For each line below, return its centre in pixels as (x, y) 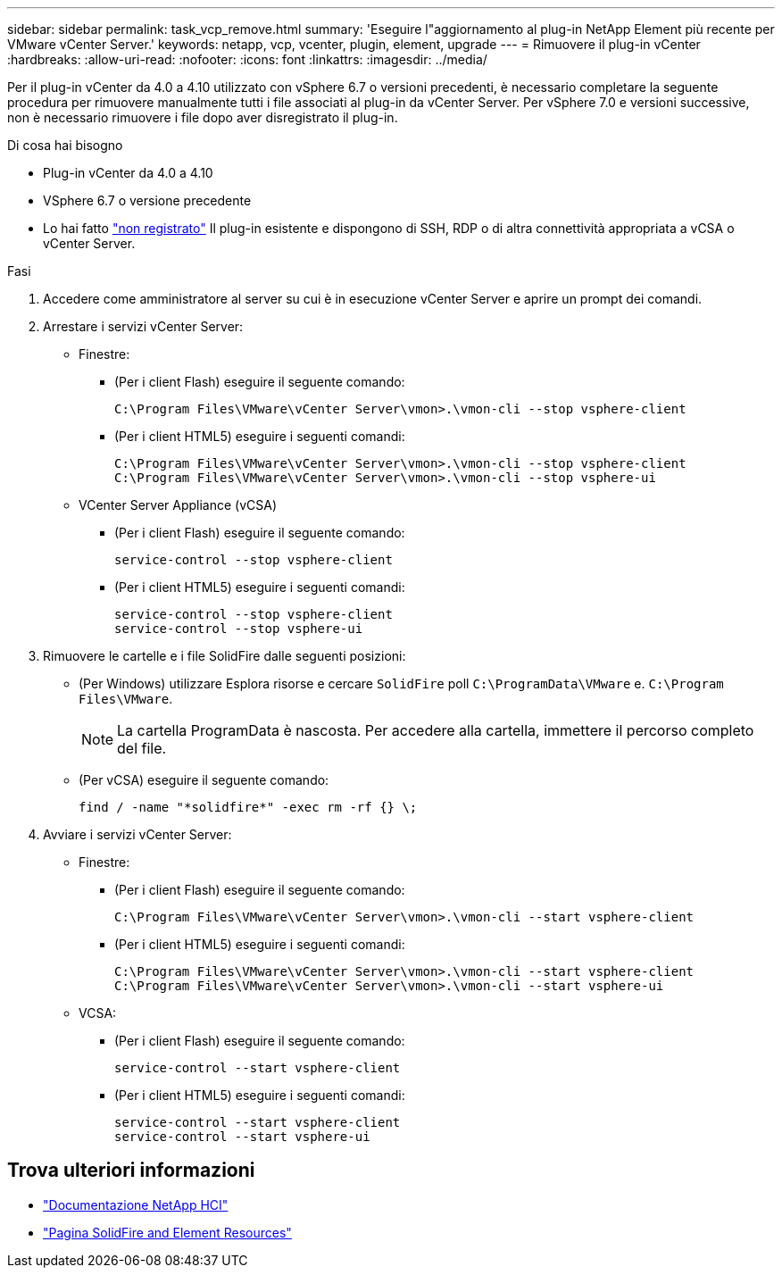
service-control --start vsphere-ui (242, 1137)
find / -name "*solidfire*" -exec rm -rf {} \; (248, 807)
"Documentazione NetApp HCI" (136, 1204)
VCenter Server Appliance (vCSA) (178, 505)
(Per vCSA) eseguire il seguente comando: (204, 780)
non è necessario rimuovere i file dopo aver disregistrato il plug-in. (203, 117)
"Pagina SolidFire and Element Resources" (167, 1232)
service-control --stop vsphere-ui (239, 629)
